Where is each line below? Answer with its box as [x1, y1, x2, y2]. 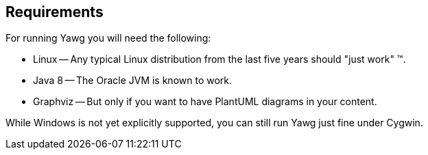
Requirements [5, 3, 104, 20]
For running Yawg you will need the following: [5, 32, 211, 44]
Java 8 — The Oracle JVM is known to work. [33, 74, 233, 87]
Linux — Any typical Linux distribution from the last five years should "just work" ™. [33, 53, 406, 66]
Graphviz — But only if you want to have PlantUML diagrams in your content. [33, 96, 377, 108]
